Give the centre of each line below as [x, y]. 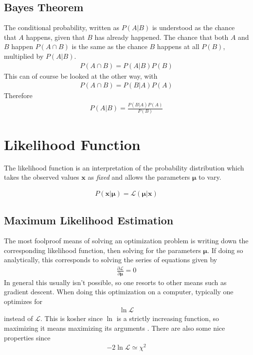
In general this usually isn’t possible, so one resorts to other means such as [115, 282]
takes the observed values [42, 177]
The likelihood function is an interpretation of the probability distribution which [124, 167]
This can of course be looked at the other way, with [81, 76]
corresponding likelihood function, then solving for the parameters [102, 250]
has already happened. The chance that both [162, 37]
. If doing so [225, 250]
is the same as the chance [109, 46]
